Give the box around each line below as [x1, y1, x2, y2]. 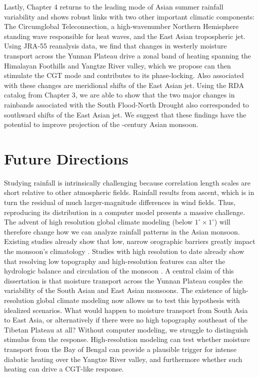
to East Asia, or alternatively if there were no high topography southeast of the [4, 314, 247, 325]
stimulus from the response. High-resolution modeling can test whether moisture [4, 334, 250, 344]
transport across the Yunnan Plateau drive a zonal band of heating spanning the [4, 50, 251, 60]
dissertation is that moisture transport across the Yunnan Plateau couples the [4, 275, 243, 285]
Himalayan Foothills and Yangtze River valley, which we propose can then [4, 60, 231, 70]
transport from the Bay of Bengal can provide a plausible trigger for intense [4, 343, 236, 354]
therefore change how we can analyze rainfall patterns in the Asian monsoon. [4, 226, 240, 236]
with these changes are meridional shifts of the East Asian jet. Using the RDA [4, 79, 244, 90]
